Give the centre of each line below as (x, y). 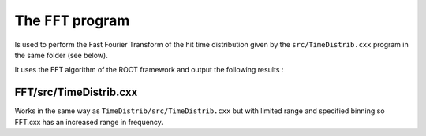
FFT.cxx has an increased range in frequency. (89, 122)
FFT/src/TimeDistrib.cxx (76, 92)
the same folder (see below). (61, 55)
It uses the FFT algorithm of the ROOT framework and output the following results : (149, 70)
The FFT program (72, 20)
